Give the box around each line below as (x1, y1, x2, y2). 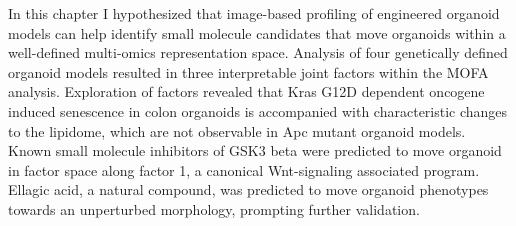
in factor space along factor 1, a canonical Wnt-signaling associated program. (8, 159, 480, 180)
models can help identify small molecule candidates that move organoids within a (8, 22, 506, 43)
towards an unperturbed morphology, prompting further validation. (8, 198, 420, 219)
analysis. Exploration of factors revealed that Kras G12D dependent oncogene (8, 81, 485, 102)
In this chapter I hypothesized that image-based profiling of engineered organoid (8, 3, 500, 23)
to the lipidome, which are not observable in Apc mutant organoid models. (8, 120, 466, 141)
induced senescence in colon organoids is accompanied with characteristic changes (8, 100, 508, 121)
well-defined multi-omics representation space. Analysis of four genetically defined (8, 42, 508, 63)
